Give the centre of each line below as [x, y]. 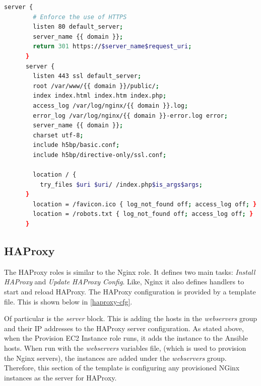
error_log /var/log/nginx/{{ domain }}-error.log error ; [130, 115]
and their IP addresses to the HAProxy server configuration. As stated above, [124, 328]
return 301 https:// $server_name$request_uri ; [112, 47]
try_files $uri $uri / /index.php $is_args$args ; [121, 184]
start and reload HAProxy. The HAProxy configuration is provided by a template [130, 292]
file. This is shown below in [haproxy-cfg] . [68, 301]
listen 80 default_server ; [78, 27]
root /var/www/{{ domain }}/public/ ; [96, 86]
